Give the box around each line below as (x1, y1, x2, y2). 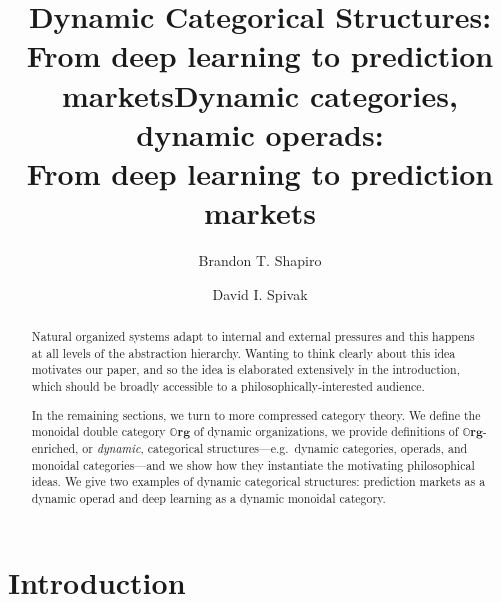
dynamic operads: (136, 113, 384, 154)
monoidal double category (31, 423, 166, 440)
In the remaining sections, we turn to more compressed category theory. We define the (31, 406, 481, 423)
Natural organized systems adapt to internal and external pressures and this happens (31, 328, 475, 345)
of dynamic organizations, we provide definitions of (193, 423, 459, 440)
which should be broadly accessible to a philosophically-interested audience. (31, 378, 425, 395)
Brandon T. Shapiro (198, 250, 322, 271)
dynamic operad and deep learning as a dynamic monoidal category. (31, 489, 386, 506)
